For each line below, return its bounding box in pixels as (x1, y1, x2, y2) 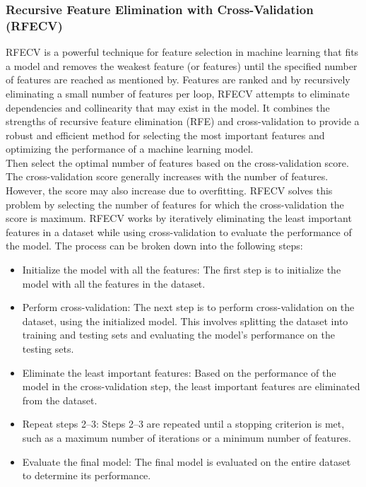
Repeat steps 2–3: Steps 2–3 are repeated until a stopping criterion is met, (22, 416, 345, 431)
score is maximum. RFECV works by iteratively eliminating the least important (6, 211, 352, 225)
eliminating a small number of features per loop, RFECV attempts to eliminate (6, 86, 350, 100)
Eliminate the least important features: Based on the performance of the (22, 365, 336, 380)
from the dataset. (22, 392, 98, 407)
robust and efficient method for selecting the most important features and (6, 127, 325, 142)
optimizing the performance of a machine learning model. (6, 141, 254, 156)
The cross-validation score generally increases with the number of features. (6, 169, 329, 184)
